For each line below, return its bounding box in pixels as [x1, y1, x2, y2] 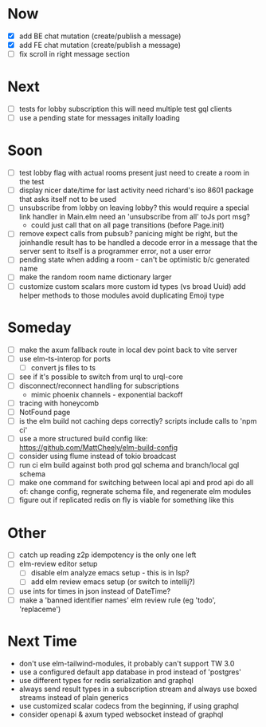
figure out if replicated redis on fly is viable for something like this [18, 496, 234, 505]
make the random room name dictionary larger [18, 272, 172, 282]
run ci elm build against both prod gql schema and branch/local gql [18, 460, 240, 470]
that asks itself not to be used [18, 195, 117, 204]
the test [18, 177, 45, 187]
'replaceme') [18, 604, 61, 614]
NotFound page [18, 407, 71, 417]
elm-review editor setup [18, 559, 98, 569]
